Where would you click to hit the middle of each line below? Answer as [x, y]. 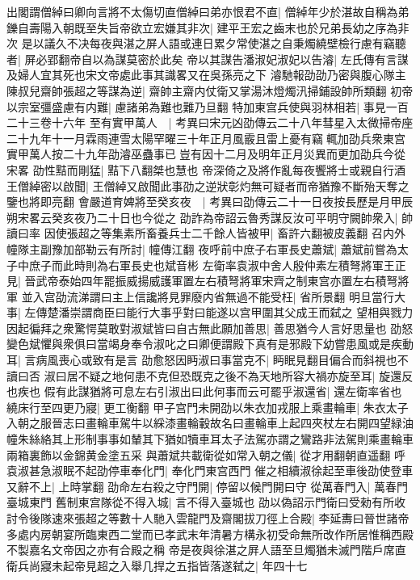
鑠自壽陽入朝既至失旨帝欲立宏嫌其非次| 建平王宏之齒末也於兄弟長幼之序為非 [208, 27]
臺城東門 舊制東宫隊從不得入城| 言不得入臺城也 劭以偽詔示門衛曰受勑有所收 [206, 502]
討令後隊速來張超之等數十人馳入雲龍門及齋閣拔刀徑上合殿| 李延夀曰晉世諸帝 [208, 518]
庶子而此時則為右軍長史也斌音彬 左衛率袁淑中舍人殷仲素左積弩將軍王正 [217, 265]
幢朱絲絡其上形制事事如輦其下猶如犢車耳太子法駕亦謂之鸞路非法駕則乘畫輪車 [210, 439]
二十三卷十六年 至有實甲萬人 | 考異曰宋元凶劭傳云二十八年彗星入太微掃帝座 [210, 122]
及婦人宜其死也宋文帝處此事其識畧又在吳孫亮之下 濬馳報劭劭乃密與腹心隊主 [206, 75]
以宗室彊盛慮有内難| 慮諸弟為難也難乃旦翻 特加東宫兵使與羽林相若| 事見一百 [208, 106]
